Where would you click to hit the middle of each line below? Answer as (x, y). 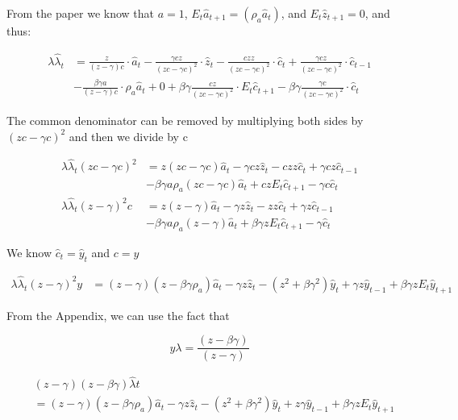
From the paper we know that (81, 13)
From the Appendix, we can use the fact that (118, 315)
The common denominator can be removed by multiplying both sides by (185, 120)
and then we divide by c (128, 136)
